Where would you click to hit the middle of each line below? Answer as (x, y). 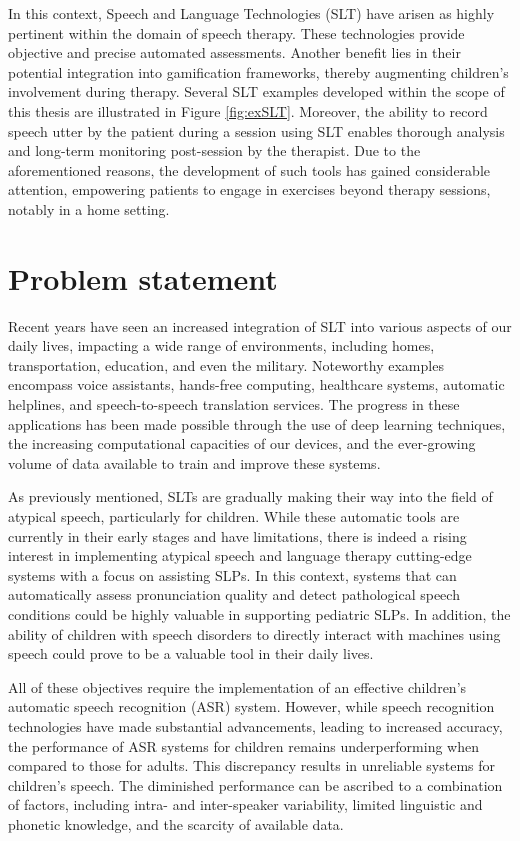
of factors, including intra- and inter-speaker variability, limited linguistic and (245, 804)
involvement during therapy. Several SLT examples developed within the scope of (256, 91)
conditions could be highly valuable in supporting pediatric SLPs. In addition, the (259, 613)
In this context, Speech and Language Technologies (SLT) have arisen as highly (251, 13)
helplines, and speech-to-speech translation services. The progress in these (234, 404)
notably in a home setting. (89, 208)
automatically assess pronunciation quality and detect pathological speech (234, 594)
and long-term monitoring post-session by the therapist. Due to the (214, 150)
